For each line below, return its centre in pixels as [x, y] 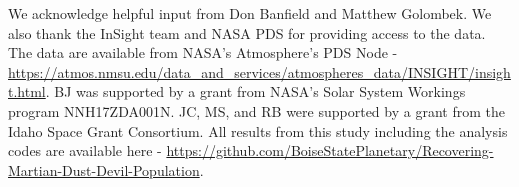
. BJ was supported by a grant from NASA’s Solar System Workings [255, 91]
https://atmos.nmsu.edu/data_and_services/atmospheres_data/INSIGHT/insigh [259, 71]
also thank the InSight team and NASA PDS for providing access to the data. [247, 32]
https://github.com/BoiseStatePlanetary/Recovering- [330, 150]
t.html [27, 91]
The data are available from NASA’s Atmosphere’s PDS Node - [203, 52]
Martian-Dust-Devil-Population [104, 169]
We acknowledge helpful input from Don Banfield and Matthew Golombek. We [250, 13]
